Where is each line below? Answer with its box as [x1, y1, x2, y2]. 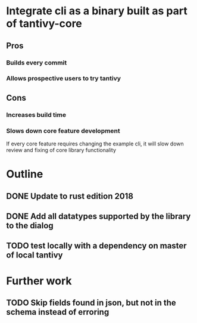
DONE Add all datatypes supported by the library [6, 212, 191, 221]
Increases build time [6, 110, 67, 119]
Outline [6, 167, 43, 181]
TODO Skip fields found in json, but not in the [6, 297, 177, 308]
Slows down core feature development [6, 126, 120, 135]
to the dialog [6, 220, 54, 231]
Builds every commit [6, 58, 67, 67]
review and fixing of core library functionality [6, 147, 117, 154]
